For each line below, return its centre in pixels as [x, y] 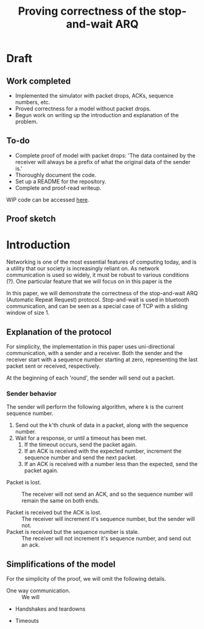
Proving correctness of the [87, 11]
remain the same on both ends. [61, 501]
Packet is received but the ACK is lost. [54, 512]
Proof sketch [31, 219]
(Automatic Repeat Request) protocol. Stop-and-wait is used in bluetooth [98, 300]
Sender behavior [31, 394]
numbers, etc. [33, 102]
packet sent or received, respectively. [54, 366]
